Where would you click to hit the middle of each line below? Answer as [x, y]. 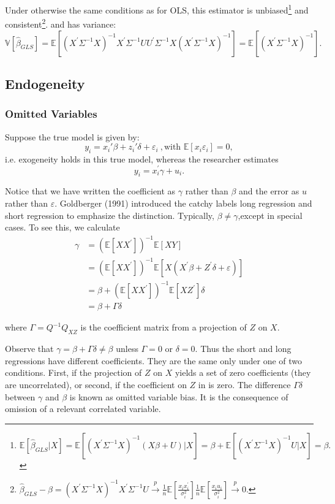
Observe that [29, 349]
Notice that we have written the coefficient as [90, 191]
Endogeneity [45, 83]
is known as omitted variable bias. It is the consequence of [179, 396]
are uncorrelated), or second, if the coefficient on [96, 384]
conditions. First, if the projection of [73, 372]
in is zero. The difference [244, 384]
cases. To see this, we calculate [62, 227]
